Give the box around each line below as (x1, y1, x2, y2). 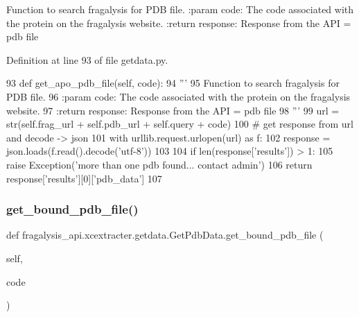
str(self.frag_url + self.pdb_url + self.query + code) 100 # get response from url (6, 117, 353, 131)
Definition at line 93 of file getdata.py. (6, 52, 168, 67)
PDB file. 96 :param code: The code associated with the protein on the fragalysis (6, 89, 351, 103)
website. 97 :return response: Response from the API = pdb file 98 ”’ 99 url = (6, 103, 340, 117)
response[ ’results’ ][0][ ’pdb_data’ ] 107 (6, 171, 162, 185)
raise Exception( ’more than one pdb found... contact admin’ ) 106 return (6, 157, 313, 171)
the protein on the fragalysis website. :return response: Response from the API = (6, 15, 351, 30)
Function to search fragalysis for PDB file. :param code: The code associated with (6, 2, 354, 16)
